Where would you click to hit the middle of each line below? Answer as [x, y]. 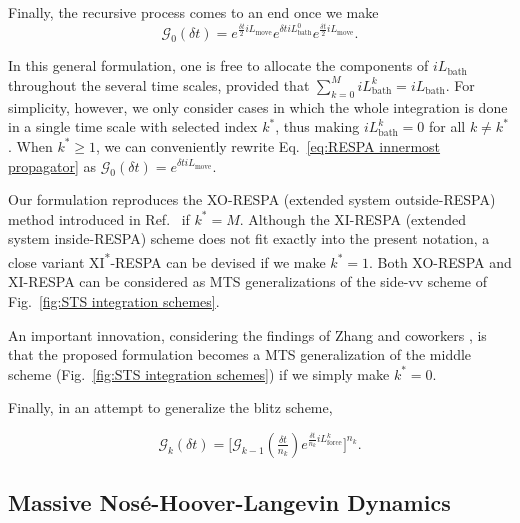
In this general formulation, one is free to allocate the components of [218, 65]
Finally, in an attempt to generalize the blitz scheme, [170, 407]
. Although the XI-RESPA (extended [352, 218]
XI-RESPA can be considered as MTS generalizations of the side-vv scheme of [247, 281]
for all [447, 126]
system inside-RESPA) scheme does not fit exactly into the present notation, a [249, 238]
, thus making [317, 126]
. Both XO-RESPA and [440, 261]
